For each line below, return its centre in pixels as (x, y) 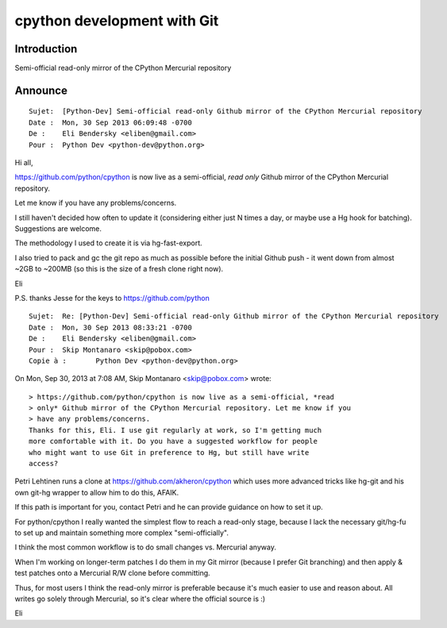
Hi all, (24, 163)
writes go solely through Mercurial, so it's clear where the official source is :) (140, 599)
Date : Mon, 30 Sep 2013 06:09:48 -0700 (110, 122)
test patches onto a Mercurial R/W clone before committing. (112, 573)
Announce (41, 90)
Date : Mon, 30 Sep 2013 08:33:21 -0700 (110, 327)
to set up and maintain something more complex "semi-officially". (122, 533)
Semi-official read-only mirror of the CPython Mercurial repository (123, 68)
